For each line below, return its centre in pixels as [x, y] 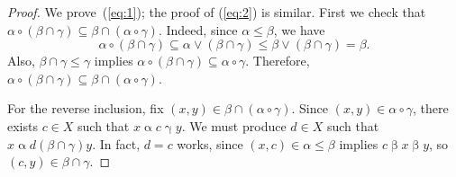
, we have [299, 29]
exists [23, 125]
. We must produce [234, 125]
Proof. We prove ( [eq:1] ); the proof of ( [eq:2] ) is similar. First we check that [217, 12]
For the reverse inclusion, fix [86, 108]
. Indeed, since [198, 29]
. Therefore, [278, 61]
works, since [210, 143]
